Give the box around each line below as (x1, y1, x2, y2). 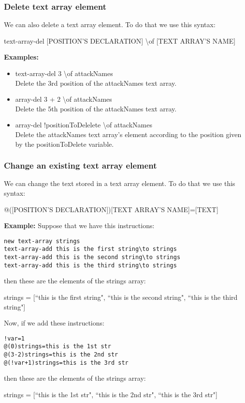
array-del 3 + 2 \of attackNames (15, 94, 112, 104)
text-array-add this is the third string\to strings (4, 262, 177, 269)
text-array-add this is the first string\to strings (4, 246, 177, 253)
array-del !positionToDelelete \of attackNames (15, 120, 152, 130)
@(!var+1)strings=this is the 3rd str (4, 359, 129, 366)
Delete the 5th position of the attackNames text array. (15, 103, 177, 113)
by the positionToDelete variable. (15, 139, 114, 149)
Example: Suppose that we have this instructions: (4, 220, 155, 231)
